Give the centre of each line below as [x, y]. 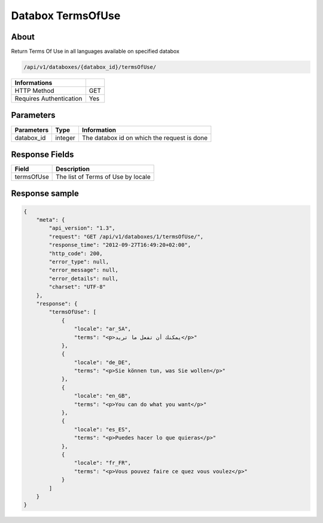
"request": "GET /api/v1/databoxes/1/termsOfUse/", [126, 236]
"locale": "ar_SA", [103, 329]
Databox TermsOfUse [66, 16]
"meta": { [51, 220]
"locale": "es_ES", [103, 429]
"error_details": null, [84, 278]
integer [65, 138]
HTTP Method [34, 91]
